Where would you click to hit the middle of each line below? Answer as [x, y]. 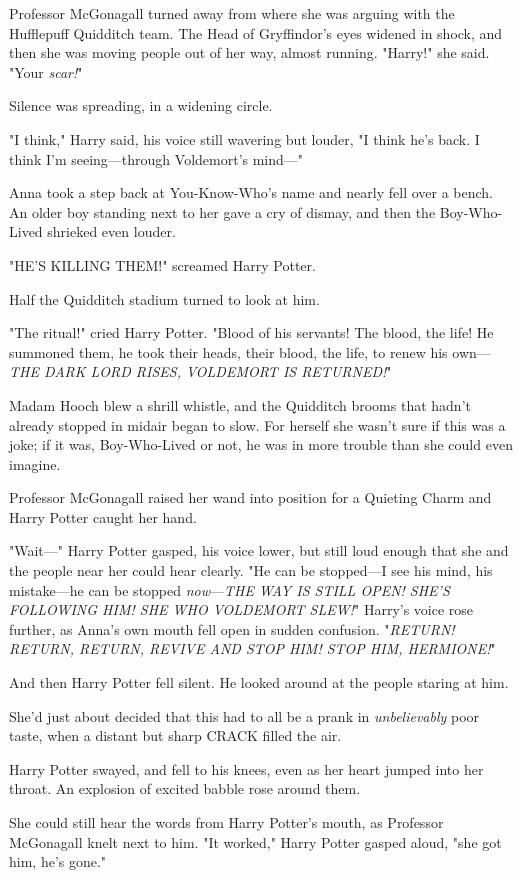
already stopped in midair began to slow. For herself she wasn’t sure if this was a [257, 424]
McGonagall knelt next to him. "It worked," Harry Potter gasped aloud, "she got [255, 841]
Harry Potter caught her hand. [103, 516]
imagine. [35, 463]
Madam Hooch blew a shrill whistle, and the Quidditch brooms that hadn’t [240, 404]
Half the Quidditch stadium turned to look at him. [164, 298]
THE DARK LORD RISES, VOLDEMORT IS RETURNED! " [200, 371]
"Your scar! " [46, 71]
